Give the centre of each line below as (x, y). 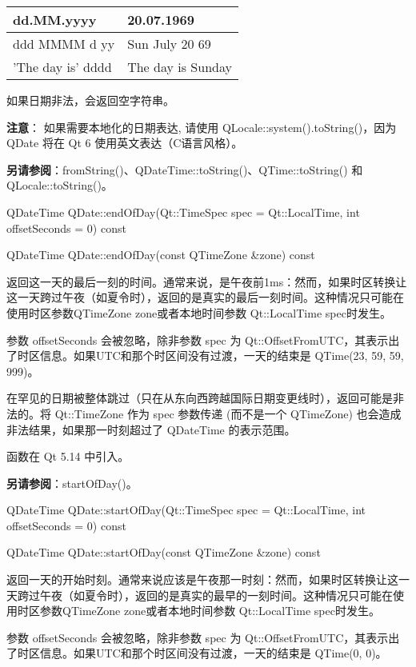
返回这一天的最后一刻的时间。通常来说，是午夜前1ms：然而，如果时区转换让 (207, 281)
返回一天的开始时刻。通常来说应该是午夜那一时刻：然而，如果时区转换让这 (202, 579)
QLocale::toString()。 (60, 185)
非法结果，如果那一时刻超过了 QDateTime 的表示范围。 (151, 429)
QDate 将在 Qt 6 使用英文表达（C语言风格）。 (125, 143)
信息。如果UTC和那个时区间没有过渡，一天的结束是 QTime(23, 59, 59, (222, 355)
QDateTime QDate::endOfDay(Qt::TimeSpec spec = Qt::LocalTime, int (183, 212)
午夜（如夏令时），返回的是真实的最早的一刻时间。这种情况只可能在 (216, 595)
